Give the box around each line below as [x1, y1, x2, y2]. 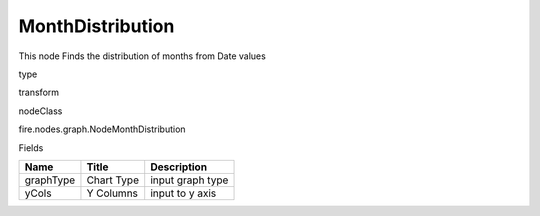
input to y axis [150, 186, 217, 200]
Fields [18, 141, 44, 154]
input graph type [150, 173, 229, 187]
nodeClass [18, 105, 63, 117]
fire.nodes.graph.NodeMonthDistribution [18, 123, 186, 135]
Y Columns [86, 186, 139, 200]
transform [18, 86, 60, 99]
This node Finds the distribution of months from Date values [18, 50, 267, 62]
